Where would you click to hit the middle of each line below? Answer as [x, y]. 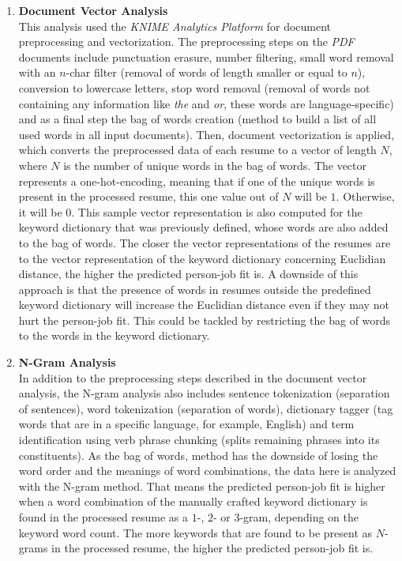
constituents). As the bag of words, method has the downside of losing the [198, 455]
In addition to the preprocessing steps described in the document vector [193, 377]
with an [37, 72]
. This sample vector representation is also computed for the [217, 211]
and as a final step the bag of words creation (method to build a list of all [197, 119]
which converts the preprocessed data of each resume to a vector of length [197, 150]
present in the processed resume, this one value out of [148, 196]
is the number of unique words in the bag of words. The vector [215, 165]
